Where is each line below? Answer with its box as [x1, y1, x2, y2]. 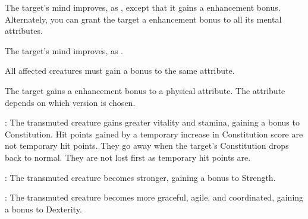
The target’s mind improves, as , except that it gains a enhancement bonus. [5, 1, 281, 13]
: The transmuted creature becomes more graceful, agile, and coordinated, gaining [5, 191, 304, 204]
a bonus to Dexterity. [5, 202, 82, 215]
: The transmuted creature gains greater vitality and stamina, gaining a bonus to [5, 116, 300, 129]
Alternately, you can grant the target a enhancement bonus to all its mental [5, 12, 282, 25]
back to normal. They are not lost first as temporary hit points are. [5, 151, 251, 163]
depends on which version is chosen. [5, 96, 136, 108]
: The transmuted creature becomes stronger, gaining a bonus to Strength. [5, 171, 276, 183]
